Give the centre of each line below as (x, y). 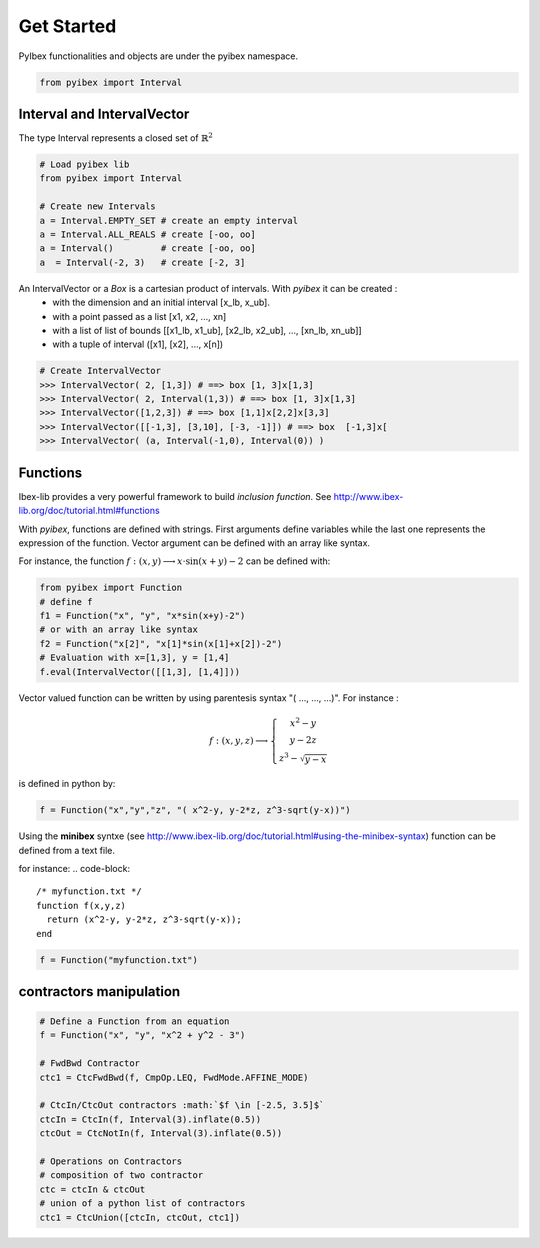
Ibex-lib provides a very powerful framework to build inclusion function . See (175, 496)
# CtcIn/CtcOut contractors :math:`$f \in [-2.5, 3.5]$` (182, 1105)
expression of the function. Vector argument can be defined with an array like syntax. (194, 542)
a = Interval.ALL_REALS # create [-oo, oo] (148, 234)
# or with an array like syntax (119, 629)
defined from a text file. (66, 850)
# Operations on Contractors (111, 1161)
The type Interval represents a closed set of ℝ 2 (116, 137)
